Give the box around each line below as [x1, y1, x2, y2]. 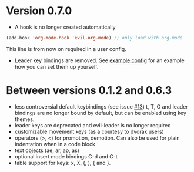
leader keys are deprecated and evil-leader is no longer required [14, 122, 172, 129]
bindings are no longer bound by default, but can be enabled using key [14, 109, 187, 116]
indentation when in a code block [14, 140, 96, 147]
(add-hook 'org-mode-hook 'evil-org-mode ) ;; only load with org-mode [6, 35, 183, 41]
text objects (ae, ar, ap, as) [14, 147, 79, 154]
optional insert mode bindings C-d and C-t [14, 153, 118, 160]
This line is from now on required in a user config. [6, 45, 126, 52]
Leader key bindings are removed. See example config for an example [14, 57, 185, 64]
